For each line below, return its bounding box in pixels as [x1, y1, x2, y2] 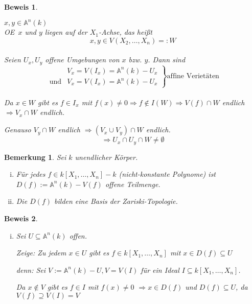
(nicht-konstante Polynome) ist [119, 169, 216, 179]
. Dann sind [148, 54, 186, 65]
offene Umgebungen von [45, 54, 120, 65]
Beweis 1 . [4, 2, 38, 12]
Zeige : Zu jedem [16, 247, 66, 258]
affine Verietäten [167, 73, 219, 80]
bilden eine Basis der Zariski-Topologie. [54, 196, 178, 206]
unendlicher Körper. [75, 151, 138, 162]
